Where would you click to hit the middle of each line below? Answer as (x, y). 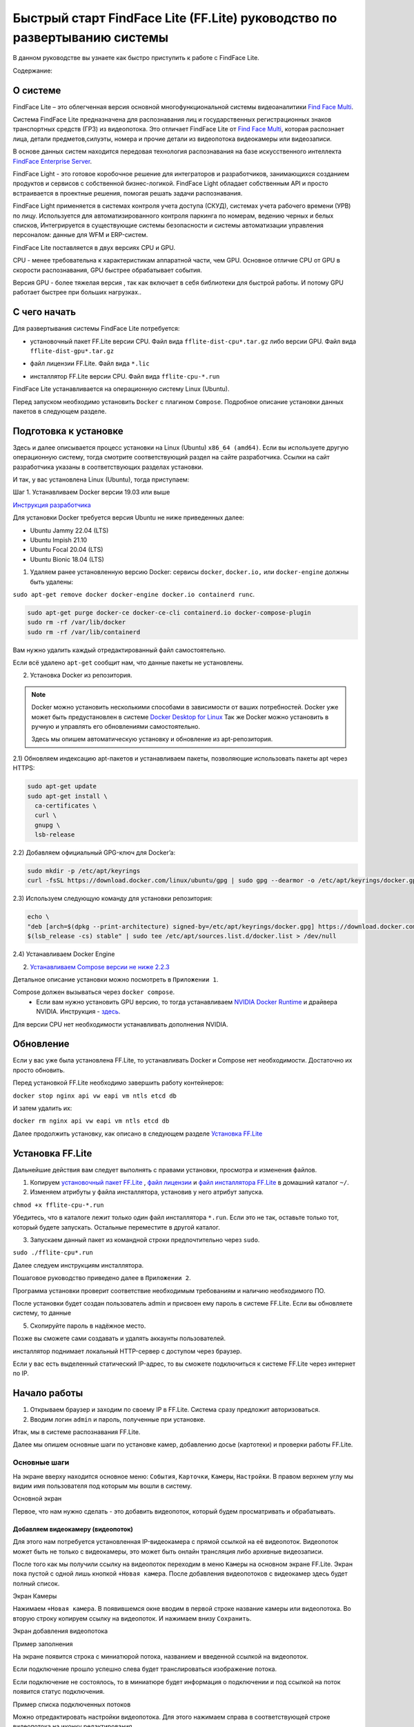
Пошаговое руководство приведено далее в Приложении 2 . (102, 1278)
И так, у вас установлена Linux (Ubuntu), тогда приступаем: (101, 479)
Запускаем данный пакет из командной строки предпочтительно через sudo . (145, 1240)
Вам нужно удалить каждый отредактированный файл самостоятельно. (119, 650)
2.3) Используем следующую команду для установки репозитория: (113, 899)
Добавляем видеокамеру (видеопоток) (73, 1529)
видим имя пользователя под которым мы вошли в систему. (102, 1486)
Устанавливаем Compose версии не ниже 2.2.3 (100, 966)
